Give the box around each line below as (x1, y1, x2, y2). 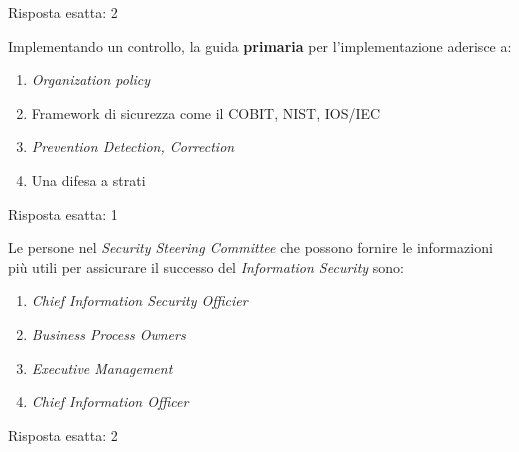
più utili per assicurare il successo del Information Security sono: (8, 256, 404, 277)
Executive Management (31, 357, 173, 378)
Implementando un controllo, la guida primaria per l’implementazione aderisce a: (8, 35, 512, 56)
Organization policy (31, 69, 151, 90)
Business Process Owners (31, 323, 186, 344)
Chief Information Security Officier (31, 290, 248, 311)
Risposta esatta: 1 (8, 203, 118, 224)
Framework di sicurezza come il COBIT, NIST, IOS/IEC (31, 102, 381, 123)
